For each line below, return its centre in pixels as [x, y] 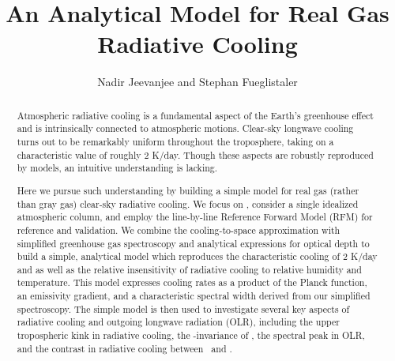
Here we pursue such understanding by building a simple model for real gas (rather [188, 190]
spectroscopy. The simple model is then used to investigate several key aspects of [183, 308]
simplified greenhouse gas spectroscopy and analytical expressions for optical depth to [193, 243]
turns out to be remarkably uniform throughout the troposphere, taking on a [175, 142]
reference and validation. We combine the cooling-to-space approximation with [179, 229]
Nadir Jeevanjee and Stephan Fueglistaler [197, 82]
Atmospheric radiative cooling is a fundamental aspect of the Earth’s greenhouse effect [195, 115]
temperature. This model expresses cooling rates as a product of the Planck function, [192, 282]
